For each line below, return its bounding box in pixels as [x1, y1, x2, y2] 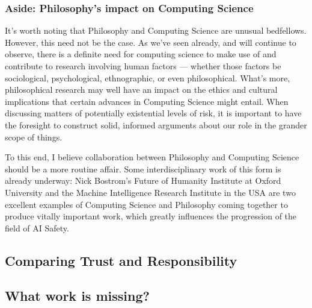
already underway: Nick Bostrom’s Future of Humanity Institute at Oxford [5, 174, 281, 187]
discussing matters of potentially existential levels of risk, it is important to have [5, 107, 302, 119]
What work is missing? [5, 286, 150, 305]
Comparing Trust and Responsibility [5, 251, 237, 269]
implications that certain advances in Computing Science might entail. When [5, 95, 289, 107]
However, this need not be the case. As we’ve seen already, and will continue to [5, 36, 296, 48]
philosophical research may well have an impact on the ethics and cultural [5, 83, 278, 96]
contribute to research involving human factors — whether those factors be [5, 60, 281, 72]
